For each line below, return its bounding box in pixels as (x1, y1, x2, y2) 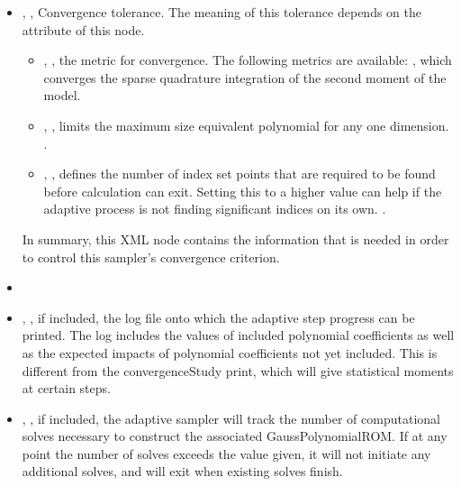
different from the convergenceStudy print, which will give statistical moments (22, 361, 454, 380)
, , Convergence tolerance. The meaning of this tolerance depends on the (22, 3, 421, 21)
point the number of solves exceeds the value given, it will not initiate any (22, 444, 431, 463)
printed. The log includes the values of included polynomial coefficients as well (22, 326, 455, 344)
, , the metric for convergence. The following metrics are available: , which (43, 50, 452, 69)
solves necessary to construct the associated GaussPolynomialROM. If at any (22, 426, 447, 445)
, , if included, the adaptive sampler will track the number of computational (22, 408, 440, 427)
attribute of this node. (22, 20, 145, 39)
